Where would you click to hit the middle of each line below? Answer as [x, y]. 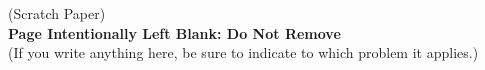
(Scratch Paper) [57, 13]
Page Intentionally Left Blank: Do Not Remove [174, 32]
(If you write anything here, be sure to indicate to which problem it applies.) [243, 52]
